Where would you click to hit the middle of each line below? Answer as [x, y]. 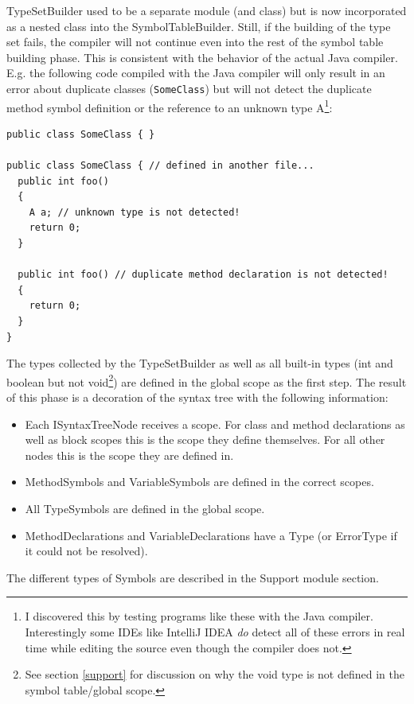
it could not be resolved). [86, 551]
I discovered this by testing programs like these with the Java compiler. [199, 616]
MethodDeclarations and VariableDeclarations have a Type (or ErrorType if [211, 535]
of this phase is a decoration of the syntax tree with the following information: [197, 397]
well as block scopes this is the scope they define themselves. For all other [205, 440]
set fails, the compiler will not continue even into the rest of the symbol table [195, 42]
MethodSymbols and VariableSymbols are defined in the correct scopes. [199, 482]
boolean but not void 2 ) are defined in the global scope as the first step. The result [207, 380]
